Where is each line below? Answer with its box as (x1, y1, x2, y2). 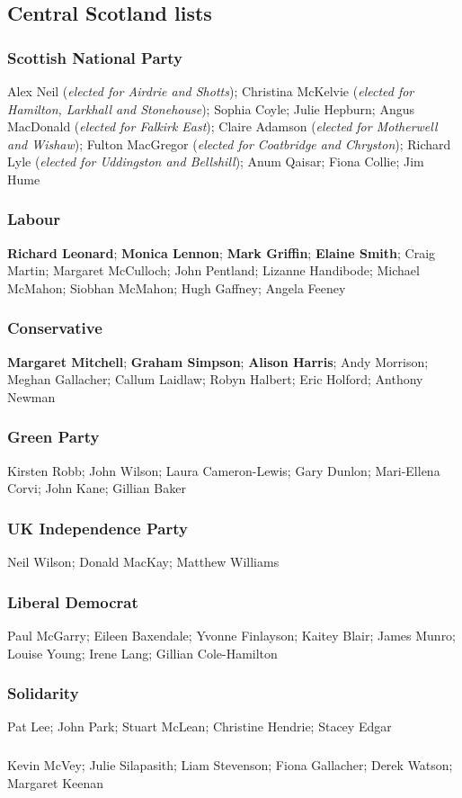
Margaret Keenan (7, 773, 104, 792)
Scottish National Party (7, 46, 183, 68)
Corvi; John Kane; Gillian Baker (7, 479, 186, 498)
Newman (7, 387, 56, 406)
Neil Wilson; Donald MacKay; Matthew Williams (7, 552, 280, 571)
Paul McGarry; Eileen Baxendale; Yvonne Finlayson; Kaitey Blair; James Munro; (7, 626, 457, 644)
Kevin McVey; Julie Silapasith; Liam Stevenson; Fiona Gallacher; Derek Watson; (7, 755, 453, 774)
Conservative (7, 317, 102, 339)
